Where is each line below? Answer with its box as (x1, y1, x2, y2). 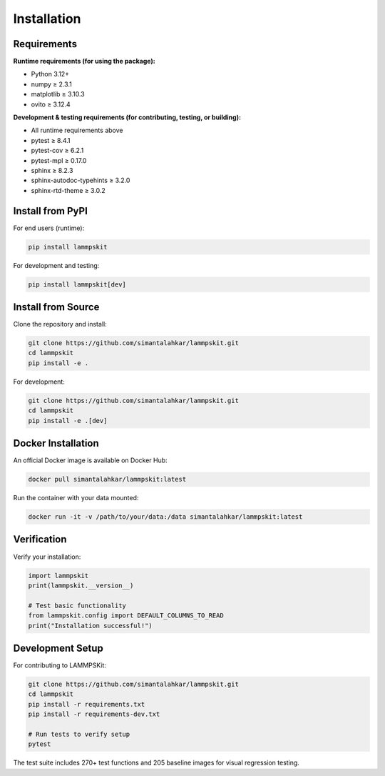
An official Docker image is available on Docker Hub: (13, 456, 168, 464)
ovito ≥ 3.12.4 (31, 100, 71, 109)
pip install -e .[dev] (28, 417, 108, 424)
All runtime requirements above (31, 126, 123, 135)
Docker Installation (13, 437, 99, 449)
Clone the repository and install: (13, 320, 107, 329)
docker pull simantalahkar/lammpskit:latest (28, 475, 187, 484)
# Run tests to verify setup (28, 730, 130, 738)
